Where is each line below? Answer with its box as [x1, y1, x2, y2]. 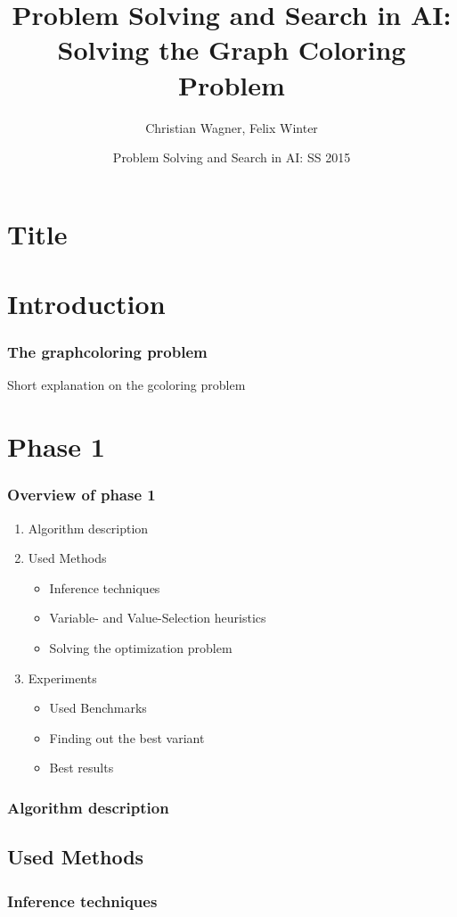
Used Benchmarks [49, 698, 147, 717]
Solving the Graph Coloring [57, 31, 406, 68]
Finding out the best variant [49, 728, 205, 747]
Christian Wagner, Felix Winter [145, 118, 318, 136]
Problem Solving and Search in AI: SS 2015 [112, 148, 351, 167]
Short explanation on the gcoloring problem [7, 376, 246, 394]
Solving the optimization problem [49, 639, 233, 657]
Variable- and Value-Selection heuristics [49, 608, 266, 627]
